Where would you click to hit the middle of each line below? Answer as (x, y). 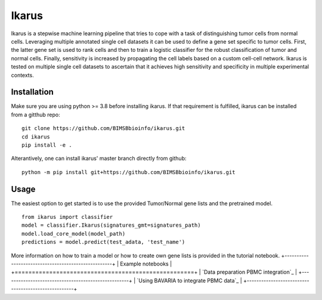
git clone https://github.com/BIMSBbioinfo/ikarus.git (103, 129)
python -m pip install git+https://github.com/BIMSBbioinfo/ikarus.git (129, 172)
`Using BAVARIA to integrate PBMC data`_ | (190, 280)
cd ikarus (36, 137)
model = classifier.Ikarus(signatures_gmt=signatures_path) (111, 225)
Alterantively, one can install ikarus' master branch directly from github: (99, 159)
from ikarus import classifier (67, 217)
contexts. (22, 75)
